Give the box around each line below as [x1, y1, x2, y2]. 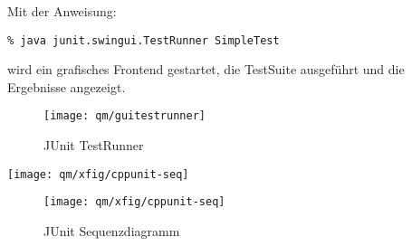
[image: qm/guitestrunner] [43, 109, 206, 123]
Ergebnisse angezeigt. [7, 77, 126, 96]
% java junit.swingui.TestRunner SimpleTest [7, 33, 280, 47]
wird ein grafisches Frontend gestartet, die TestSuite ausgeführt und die [7, 60, 405, 79]
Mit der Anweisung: [7, 2, 117, 20]
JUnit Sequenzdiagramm [43, 222, 180, 240]
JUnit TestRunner [43, 136, 144, 155]
